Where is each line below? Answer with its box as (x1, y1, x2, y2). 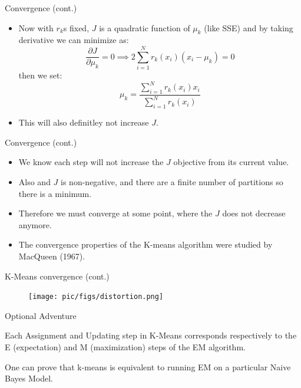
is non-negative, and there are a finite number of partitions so (61, 175, 283, 188)
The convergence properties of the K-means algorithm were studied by (18, 238, 273, 251)
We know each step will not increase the (18, 156, 164, 168)
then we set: (18, 69, 62, 81)
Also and (18, 175, 51, 188)
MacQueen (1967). (18, 249, 85, 262)
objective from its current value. (173, 156, 289, 168)
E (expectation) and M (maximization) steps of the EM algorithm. (5, 340, 246, 353)
